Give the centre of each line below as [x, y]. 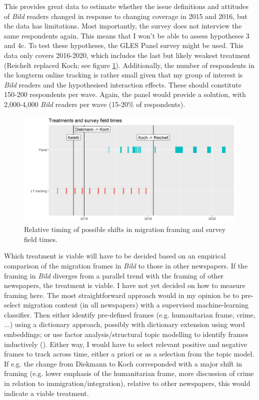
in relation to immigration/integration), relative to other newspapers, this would [127, 383]
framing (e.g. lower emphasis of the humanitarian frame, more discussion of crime [129, 373]
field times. [41, 239]
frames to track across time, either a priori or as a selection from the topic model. [129, 354]
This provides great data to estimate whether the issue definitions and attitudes [126, 6]
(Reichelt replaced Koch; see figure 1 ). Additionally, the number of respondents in [129, 65]
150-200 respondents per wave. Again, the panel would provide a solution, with [125, 94]
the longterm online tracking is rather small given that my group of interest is [123, 75]
